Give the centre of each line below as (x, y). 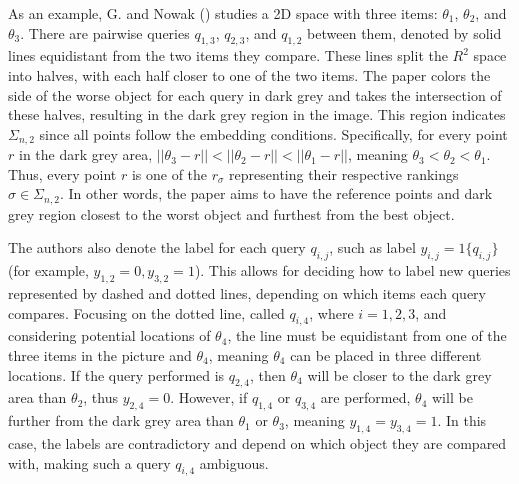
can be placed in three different (386, 355)
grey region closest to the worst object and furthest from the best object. (231, 213)
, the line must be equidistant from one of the (367, 335)
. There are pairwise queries (105, 32)
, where (331, 312)
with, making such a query (89, 462)
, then (268, 374)
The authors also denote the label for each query (157, 247)
